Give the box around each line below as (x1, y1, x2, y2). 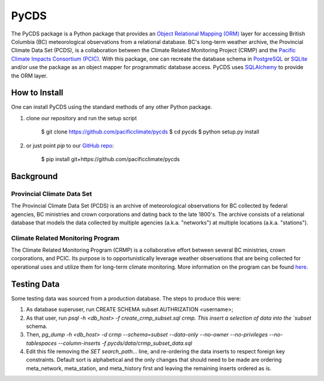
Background (11, 171, 58, 181)
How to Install (11, 88, 64, 98)
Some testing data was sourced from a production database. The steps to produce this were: (11, 294, 241, 302)
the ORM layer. (11, 72, 48, 79)
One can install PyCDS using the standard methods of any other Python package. (11, 103, 212, 111)
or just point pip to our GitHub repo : (26, 142, 114, 149)
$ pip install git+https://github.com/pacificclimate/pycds (41, 155, 180, 162)
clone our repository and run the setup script (26, 114, 137, 121)
